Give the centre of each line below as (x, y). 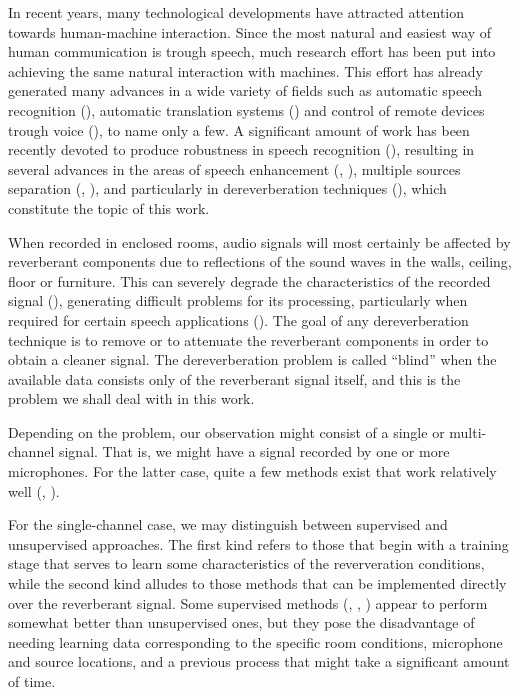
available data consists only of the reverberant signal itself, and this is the (234, 378)
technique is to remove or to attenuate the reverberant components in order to (248, 339)
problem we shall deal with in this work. (131, 398)
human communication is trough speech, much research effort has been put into (252, 51)
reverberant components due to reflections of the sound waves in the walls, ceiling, (260, 261)
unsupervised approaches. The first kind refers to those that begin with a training (258, 543)
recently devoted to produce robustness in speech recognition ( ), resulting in (241, 149)
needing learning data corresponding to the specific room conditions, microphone (255, 641)
